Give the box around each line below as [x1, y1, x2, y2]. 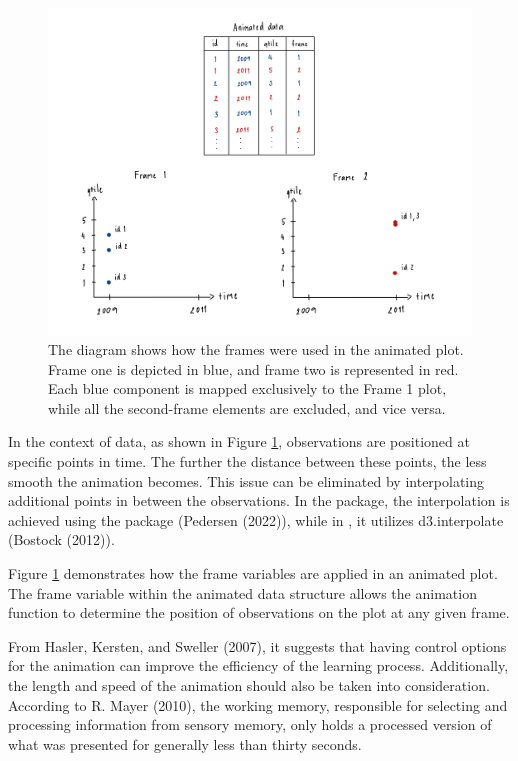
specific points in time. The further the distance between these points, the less [8, 451, 487, 472]
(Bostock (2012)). [8, 529, 115, 550]
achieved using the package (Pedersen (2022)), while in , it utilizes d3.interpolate [8, 509, 504, 530]
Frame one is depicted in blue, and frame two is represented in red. [48, 358, 459, 379]
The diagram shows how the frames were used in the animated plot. [48, 339, 464, 360]
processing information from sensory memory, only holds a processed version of [8, 714, 492, 735]
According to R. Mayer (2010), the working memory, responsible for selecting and [8, 694, 508, 715]
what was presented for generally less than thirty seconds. [8, 733, 362, 754]
